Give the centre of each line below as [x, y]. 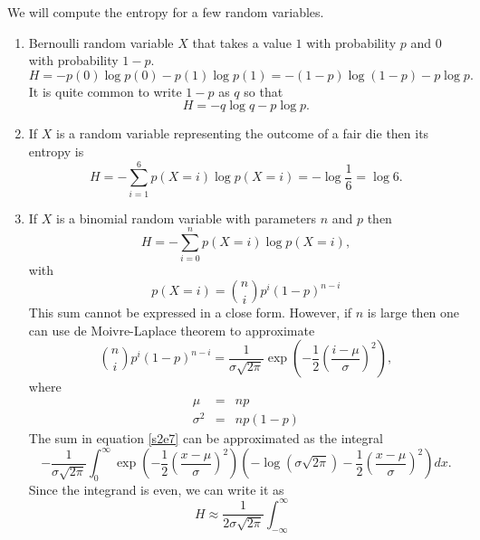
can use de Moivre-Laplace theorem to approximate [172, 330]
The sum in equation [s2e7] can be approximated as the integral [206, 437]
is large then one [413, 312]
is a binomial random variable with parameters [186, 218]
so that [264, 91]
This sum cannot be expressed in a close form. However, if [190, 312]
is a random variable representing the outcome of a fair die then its [243, 133]
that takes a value [242, 42]
